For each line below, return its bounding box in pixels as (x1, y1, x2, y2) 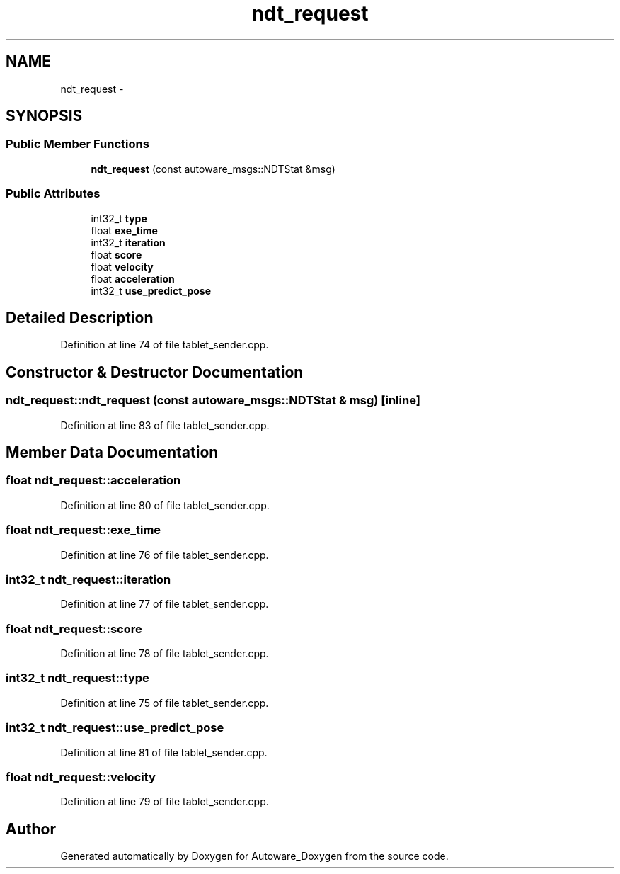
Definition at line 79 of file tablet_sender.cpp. (60, 795, 269, 808)
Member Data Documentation (6, 443, 219, 462)
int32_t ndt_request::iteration (6, 572, 171, 586)
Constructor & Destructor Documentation (6, 363, 304, 381)
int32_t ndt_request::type (6, 671, 149, 686)
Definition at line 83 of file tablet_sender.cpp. (60, 419, 270, 431)
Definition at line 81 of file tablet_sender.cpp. (60, 746, 268, 759)
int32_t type (91, 212, 147, 225)
